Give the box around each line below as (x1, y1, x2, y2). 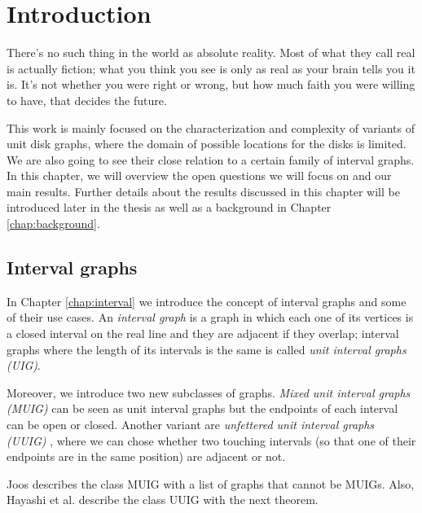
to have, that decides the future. (7, 91, 167, 108)
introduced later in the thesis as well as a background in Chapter (7, 199, 332, 216)
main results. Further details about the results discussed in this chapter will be (7, 182, 400, 199)
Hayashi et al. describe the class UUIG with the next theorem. (7, 491, 319, 508)
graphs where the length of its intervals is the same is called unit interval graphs (7, 340, 407, 357)
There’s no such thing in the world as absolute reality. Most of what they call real (7, 44, 415, 61)
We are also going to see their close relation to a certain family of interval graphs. (7, 151, 415, 168)
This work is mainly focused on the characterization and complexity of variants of (7, 119, 415, 136)
